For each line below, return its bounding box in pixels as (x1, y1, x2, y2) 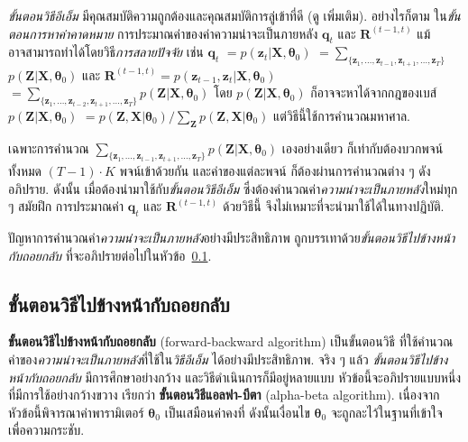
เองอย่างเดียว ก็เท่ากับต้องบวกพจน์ (281, 138, 444, 157)
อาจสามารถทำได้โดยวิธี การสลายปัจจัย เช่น (8, 42, 204, 61)
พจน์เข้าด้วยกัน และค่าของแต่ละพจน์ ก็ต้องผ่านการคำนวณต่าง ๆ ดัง (119, 161, 431, 180)
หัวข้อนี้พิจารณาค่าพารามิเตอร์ (8, 402, 144, 421)
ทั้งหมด (8, 161, 42, 180)
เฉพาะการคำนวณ (8, 138, 89, 157)
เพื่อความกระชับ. (8, 420, 85, 439)
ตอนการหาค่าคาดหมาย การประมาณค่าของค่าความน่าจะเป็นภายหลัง (8, 23, 318, 42)
